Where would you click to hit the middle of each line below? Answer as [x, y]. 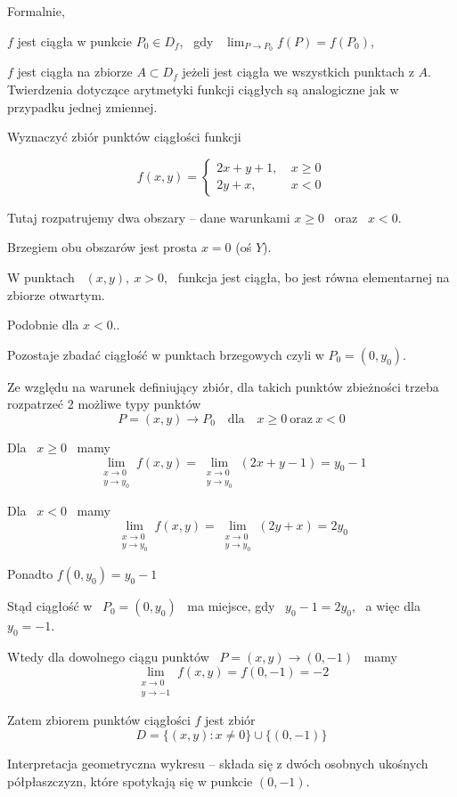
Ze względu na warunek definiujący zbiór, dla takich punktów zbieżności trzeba [223, 386]
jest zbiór [230, 720]
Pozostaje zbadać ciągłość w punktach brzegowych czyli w [166, 354]
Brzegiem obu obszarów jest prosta [102, 247]
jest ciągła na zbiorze [75, 72]
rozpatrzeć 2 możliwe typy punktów [104, 404]
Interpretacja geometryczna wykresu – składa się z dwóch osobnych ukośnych [218, 764]
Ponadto [30, 574]
